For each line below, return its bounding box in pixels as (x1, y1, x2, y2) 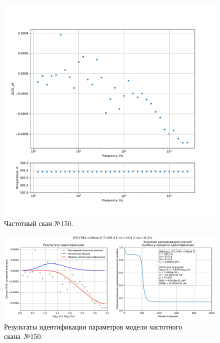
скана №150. (4, 331, 43, 341)
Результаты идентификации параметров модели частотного (4, 321, 182, 331)
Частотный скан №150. (4, 217, 73, 228)
